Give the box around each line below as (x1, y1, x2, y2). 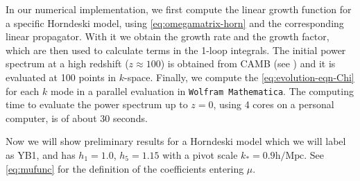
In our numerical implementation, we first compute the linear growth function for (6, 2, 352, 16)
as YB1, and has (6, 148, 76, 162)
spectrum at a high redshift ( (6, 56, 129, 71)
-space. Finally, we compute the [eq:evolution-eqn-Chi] (124, 69, 354, 84)
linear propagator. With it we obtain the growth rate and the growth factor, (6, 29, 329, 44)
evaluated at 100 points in (6, 69, 117, 84)
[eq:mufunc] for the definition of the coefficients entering (6, 161, 244, 175)
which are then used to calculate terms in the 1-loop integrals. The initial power (6, 42, 346, 57)
